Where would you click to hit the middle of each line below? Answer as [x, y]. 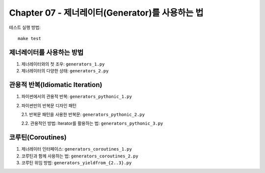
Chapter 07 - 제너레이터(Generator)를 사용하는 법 [106, 13]
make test [29, 38]
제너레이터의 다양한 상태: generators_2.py [65, 71]
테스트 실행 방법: [25, 27]
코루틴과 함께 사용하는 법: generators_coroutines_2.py [80, 156]
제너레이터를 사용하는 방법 [46, 52]
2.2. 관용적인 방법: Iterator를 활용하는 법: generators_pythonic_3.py [92, 123]
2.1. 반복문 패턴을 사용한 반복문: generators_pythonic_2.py [83, 114]
